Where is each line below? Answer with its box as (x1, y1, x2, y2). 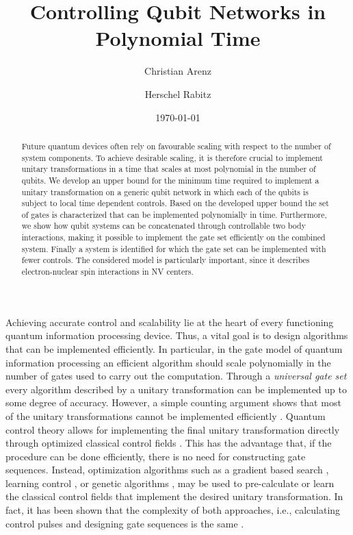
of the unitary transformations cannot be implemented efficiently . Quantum (5, 408, 326, 423)
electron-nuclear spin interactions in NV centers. (21, 266, 194, 277)
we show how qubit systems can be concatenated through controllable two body (21, 220, 306, 232)
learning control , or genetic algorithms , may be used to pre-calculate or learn (5, 475, 335, 490)
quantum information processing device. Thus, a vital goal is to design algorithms (5, 328, 348, 343)
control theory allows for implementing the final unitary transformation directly (5, 422, 340, 436)
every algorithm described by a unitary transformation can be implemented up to (5, 382, 347, 396)
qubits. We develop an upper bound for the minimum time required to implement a (21, 174, 319, 186)
